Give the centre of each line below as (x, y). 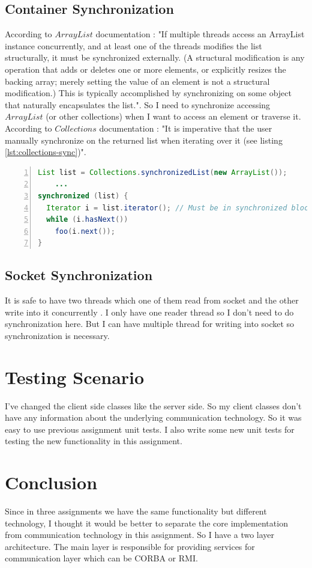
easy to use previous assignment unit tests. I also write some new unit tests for (150, 429)
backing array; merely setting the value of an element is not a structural (137, 81)
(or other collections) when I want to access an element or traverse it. (173, 116)
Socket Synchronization (79, 275)
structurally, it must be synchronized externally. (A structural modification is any (155, 57)
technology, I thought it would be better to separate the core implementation (146, 523)
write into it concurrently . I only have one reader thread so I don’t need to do (149, 312)
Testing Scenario (75, 377)
